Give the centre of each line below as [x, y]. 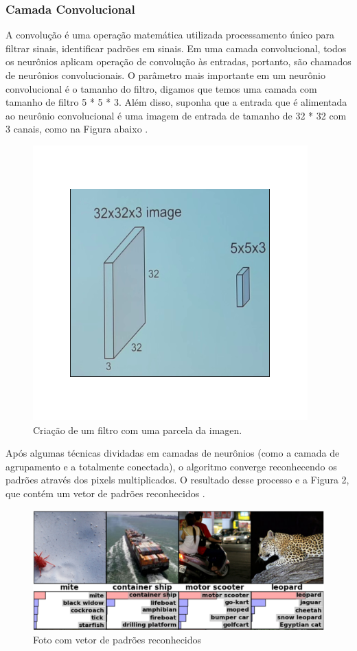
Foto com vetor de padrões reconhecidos [117, 639]
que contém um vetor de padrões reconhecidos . [105, 493]
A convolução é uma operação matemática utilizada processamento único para [170, 35]
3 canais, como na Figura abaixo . [77, 129]
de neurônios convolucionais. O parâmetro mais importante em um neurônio [165, 75]
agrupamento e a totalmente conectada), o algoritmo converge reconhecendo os [171, 466]
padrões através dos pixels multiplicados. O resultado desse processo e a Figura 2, [177, 480]
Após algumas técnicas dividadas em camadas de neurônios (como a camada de [173, 453]
